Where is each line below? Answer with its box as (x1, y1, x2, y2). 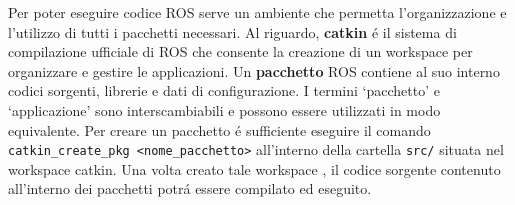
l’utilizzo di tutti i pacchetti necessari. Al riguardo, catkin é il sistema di (8, 21, 457, 42)
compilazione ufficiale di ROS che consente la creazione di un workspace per (8, 41, 473, 62)
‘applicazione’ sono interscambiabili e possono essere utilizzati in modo (8, 99, 441, 120)
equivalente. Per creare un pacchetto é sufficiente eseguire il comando (8, 119, 431, 140)
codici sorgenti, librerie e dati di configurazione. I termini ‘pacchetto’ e (8, 80, 440, 101)
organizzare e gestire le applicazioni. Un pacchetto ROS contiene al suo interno (8, 60, 500, 81)
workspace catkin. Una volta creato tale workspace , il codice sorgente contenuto (8, 158, 501, 179)
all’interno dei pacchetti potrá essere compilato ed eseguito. (8, 178, 372, 199)
